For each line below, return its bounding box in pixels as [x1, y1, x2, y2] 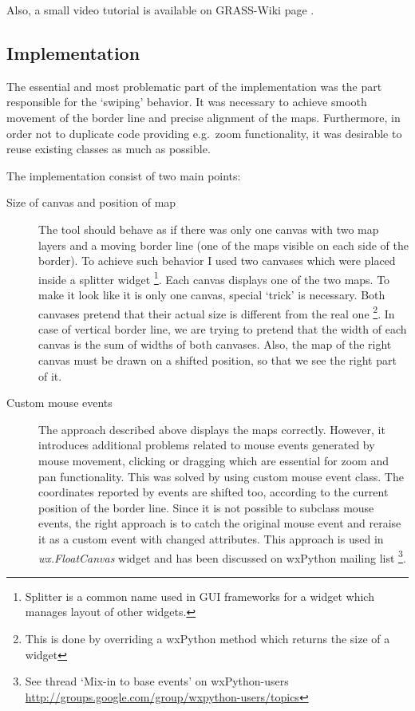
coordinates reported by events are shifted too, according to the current [38, 484, 389, 500]
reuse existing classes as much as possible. [6, 140, 211, 157]
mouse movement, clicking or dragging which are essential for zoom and [38, 452, 389, 468]
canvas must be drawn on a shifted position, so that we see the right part [38, 352, 397, 369]
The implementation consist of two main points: [6, 167, 241, 184]
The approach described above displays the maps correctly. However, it [38, 421, 385, 437]
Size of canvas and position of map [6, 194, 176, 211]
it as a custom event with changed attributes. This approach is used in [38, 530, 384, 547]
